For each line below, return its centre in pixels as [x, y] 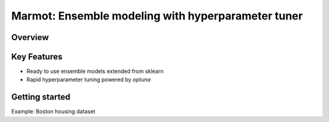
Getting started [41, 97]
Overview [30, 37]
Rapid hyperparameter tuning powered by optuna [89, 80]
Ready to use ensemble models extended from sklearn [95, 71]
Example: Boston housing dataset [53, 112]
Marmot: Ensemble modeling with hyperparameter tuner [157, 16]
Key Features [37, 57]
